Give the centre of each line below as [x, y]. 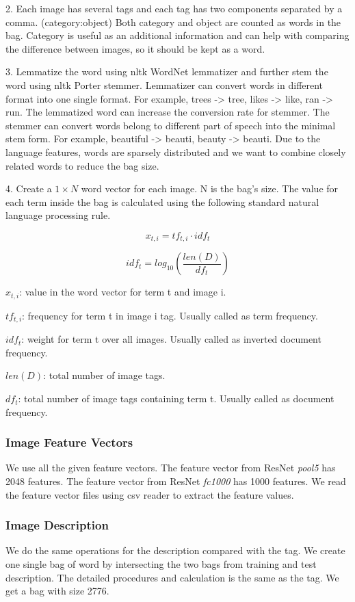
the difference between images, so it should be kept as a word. [135, 48]
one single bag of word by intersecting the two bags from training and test [161, 564]
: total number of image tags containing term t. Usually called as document [176, 398]
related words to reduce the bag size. [82, 165]
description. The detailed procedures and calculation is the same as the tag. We [172, 577]
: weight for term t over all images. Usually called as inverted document [171, 339]
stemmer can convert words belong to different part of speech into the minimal [171, 125]
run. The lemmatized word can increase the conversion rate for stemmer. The [168, 112]
